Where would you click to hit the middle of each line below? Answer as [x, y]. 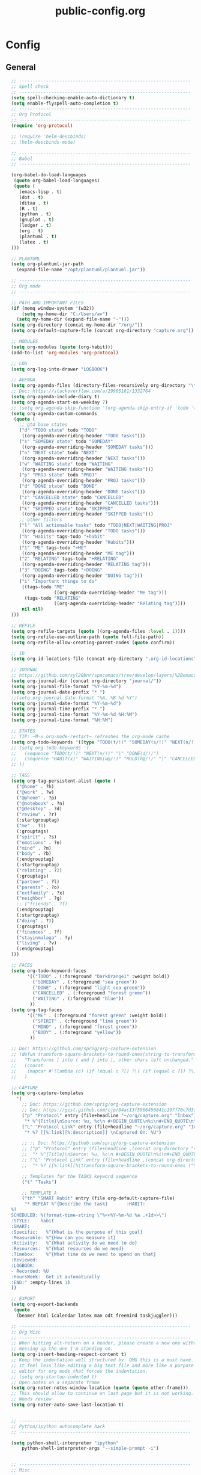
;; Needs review [31, 1399]
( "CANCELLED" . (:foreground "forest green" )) [91, 993]
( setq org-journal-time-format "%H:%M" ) [62, 720]
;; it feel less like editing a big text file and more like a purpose [103, 1366]
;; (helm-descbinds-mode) [43, 142]
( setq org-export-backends [45, 1304]
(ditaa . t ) [34, 203]
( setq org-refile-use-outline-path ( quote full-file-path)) [88, 637]
